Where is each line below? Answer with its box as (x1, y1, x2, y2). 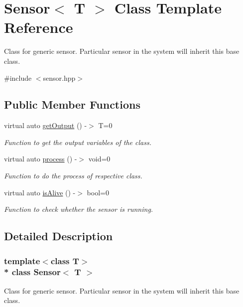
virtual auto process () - (4, 153, 77, 164)
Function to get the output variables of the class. (4, 137, 151, 147)
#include (4, 72, 32, 83)
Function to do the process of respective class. (4, 170, 142, 181)
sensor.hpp (43, 72, 76, 83)
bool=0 (87, 187, 109, 197)
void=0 (88, 153, 111, 164)
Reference (4, 17, 73, 37)
